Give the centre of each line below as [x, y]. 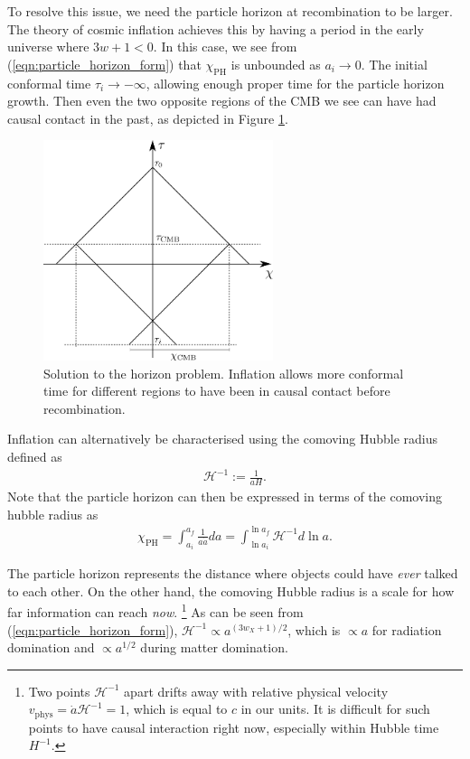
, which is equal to [177, 709]
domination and [51, 647]
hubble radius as [53, 514]
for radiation [407, 629]
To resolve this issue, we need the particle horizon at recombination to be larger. [230, 11]
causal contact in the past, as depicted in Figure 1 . [148, 118]
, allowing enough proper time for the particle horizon [295, 83]
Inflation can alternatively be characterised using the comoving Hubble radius [223, 439]
